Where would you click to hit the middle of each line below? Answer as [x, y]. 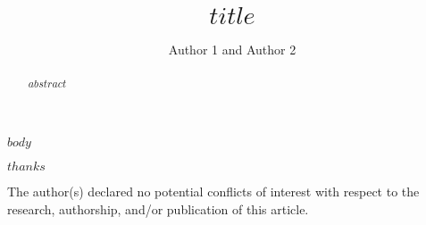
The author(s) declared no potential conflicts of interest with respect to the [213, 192]
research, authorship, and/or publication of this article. [158, 208]
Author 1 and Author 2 [232, 49]
